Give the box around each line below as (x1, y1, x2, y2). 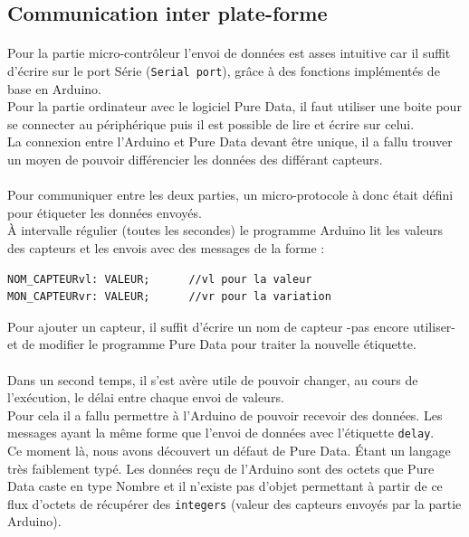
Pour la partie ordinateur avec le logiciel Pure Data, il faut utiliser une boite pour (7, 97, 462, 116)
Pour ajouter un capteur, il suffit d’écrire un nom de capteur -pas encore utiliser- (7, 316, 456, 335)
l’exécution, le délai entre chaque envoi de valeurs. (7, 388, 284, 407)
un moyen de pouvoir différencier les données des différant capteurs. (7, 150, 383, 168)
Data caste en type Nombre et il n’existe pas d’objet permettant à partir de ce (7, 476, 443, 495)
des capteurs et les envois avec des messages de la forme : (7, 238, 325, 257)
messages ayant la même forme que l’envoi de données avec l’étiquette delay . (7, 423, 435, 442)
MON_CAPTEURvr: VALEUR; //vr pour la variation (7, 290, 331, 304)
